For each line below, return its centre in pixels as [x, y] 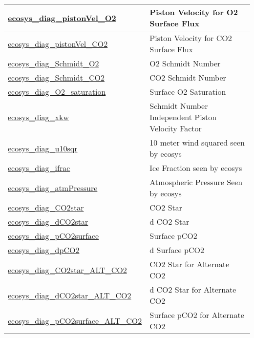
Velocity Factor [176, 128]
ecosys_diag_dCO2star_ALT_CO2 [70, 295]
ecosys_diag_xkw [39, 117]
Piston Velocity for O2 [194, 12]
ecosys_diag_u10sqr [43, 148]
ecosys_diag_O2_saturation [57, 92]
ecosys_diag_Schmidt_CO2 [56, 77]
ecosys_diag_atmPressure [53, 188]
